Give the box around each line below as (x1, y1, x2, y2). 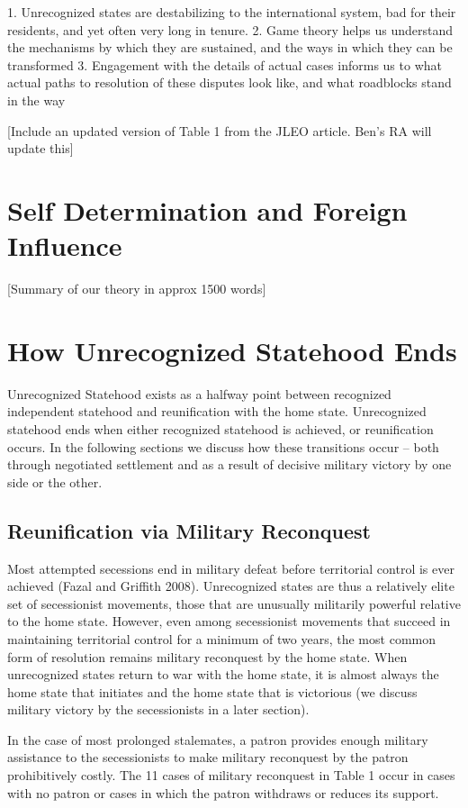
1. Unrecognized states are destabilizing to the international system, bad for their (7, 3, 456, 21)
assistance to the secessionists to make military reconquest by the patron (7, 748, 409, 767)
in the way (7, 90, 66, 109)
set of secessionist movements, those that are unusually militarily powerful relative (7, 594, 461, 613)
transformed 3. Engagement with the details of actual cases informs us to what (7, 55, 442, 74)
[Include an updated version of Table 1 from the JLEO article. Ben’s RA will (7, 121, 432, 140)
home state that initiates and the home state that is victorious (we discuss (7, 682, 418, 701)
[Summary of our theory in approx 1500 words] (7, 279, 266, 298)
